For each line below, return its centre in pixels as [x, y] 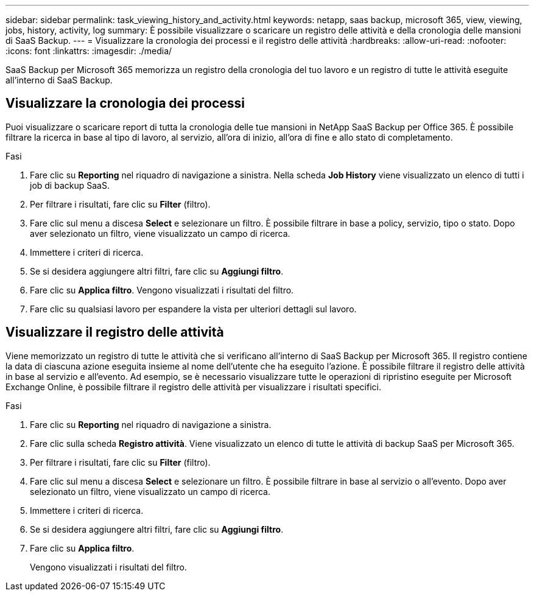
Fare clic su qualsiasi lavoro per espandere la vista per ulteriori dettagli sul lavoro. [193, 309]
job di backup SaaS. [70, 185]
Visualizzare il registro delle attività [115, 332]
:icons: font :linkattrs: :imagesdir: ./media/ [89, 51]
